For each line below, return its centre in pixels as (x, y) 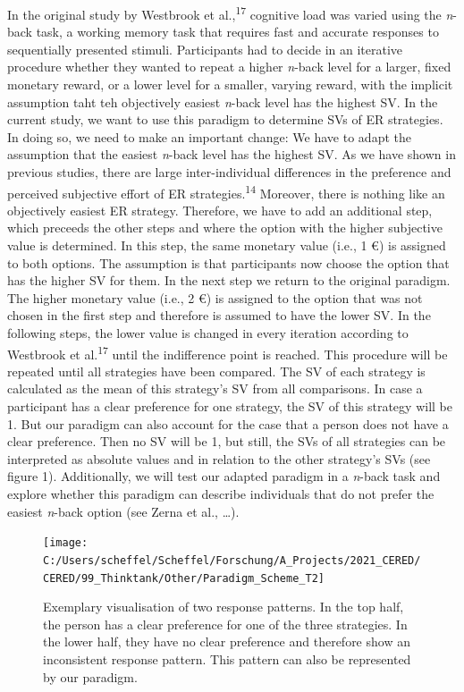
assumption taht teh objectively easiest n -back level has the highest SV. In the (223, 101)
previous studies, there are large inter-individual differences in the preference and (229, 172)
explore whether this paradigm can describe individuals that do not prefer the (221, 494)
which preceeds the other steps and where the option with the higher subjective (225, 228)
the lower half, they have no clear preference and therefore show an (227, 641)
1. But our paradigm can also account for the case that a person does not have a (228, 423)
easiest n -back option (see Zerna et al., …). (123, 511)
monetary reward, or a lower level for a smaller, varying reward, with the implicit (230, 84)
